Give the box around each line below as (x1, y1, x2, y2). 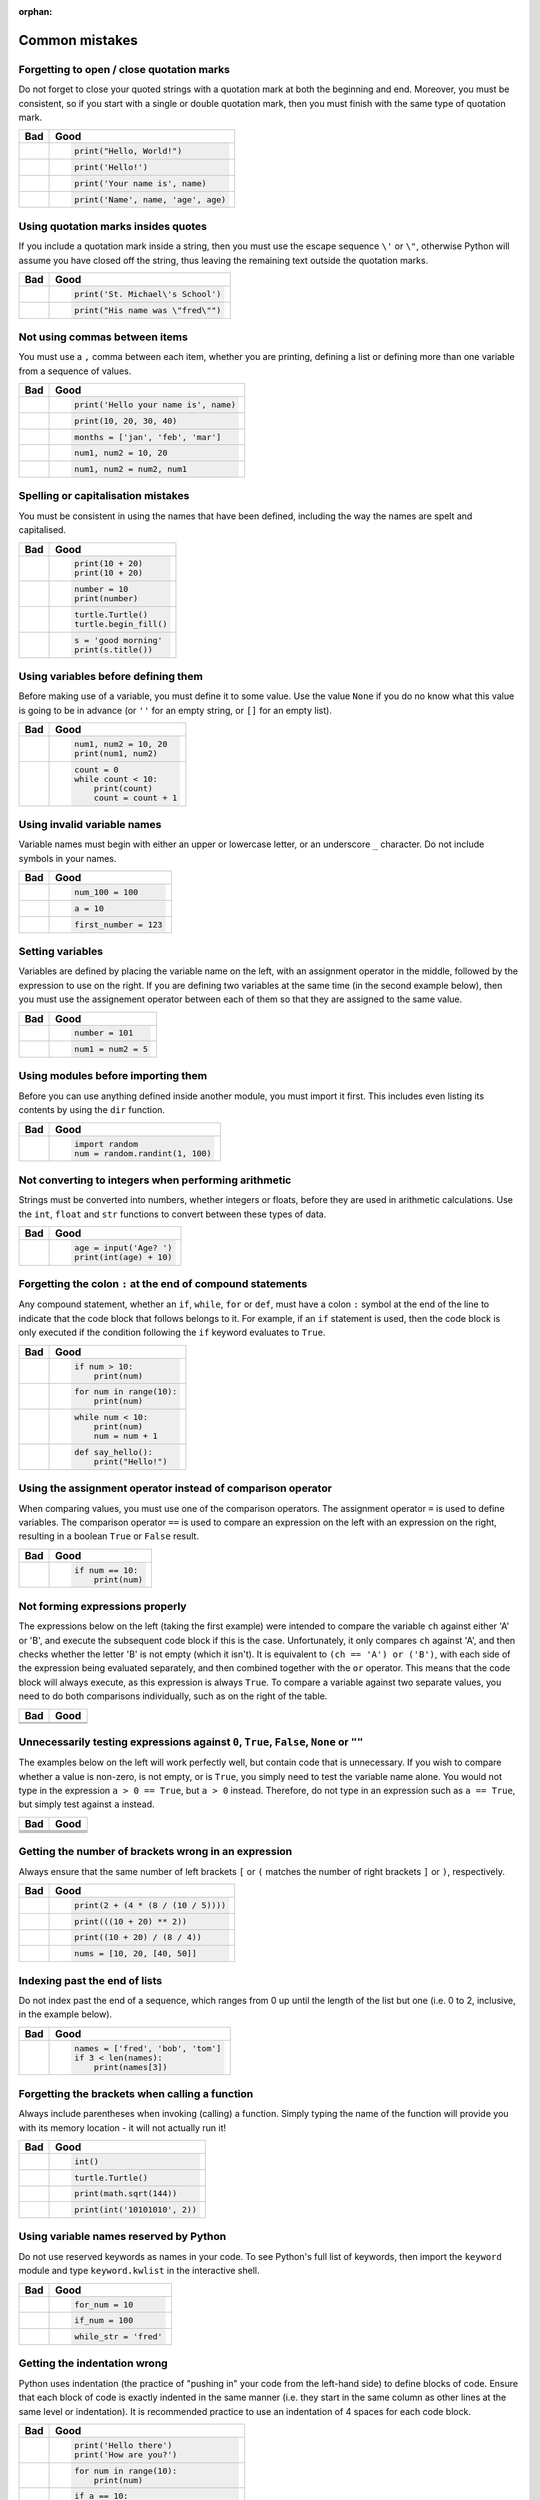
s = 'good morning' (74, 635, 163, 645)
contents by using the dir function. (18, 1104, 165, 1116)
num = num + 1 (93, 1431, 159, 1442)
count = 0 (74, 764, 119, 775)
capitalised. (18, 524, 67, 536)
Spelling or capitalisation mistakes (18, 489, 190, 503)
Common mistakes (18, 31, 139, 49)
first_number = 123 (74, 919, 163, 930)
